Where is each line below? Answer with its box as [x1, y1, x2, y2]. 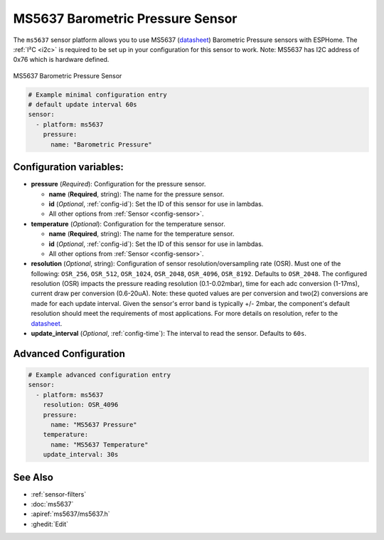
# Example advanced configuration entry [28, 371, 171, 379]
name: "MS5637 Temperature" [50, 440, 149, 448]
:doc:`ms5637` [31, 500, 74, 509]
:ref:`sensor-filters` [31, 489, 87, 498]
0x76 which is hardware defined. [13, 55, 110, 64]
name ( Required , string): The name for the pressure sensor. [48, 189, 225, 198]
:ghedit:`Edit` [31, 519, 69, 528]
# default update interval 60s [28, 100, 138, 109]
